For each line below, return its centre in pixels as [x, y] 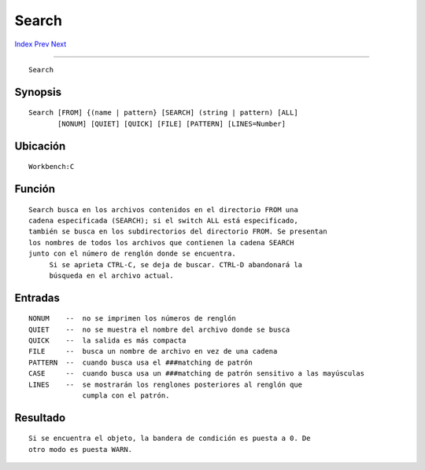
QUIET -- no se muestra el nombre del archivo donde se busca [159, 329]
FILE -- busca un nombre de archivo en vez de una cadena [153, 351]
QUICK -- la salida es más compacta [107, 341]
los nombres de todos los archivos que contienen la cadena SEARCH [161, 242]
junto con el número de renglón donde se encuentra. [132, 254]
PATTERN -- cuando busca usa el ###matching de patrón [141, 362]
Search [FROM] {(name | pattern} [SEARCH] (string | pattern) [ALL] [163, 113]
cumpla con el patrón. [126, 396]
